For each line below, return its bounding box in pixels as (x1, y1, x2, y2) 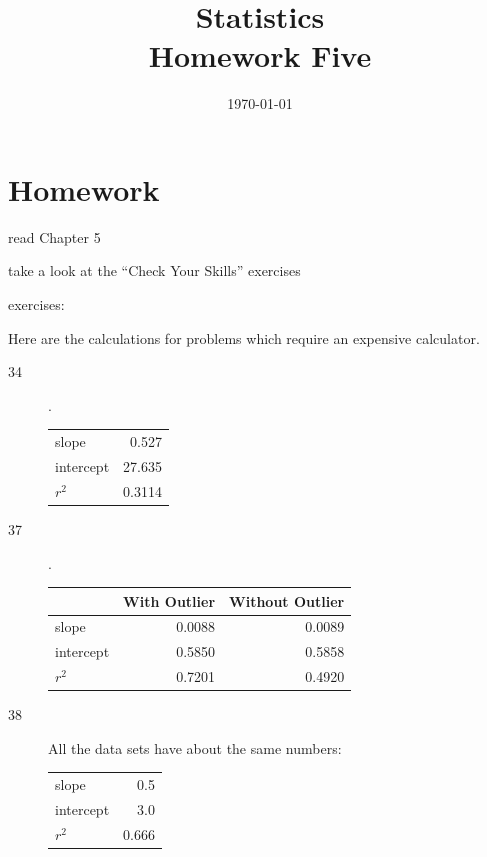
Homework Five (148, 35, 372, 76)
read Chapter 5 (8, 226, 101, 247)
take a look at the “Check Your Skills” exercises (8, 260, 301, 281)
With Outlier (123, 590, 216, 611)
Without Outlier (229, 590, 345, 611)
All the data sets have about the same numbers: (48, 737, 342, 758)
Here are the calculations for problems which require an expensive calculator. (8, 327, 480, 348)
